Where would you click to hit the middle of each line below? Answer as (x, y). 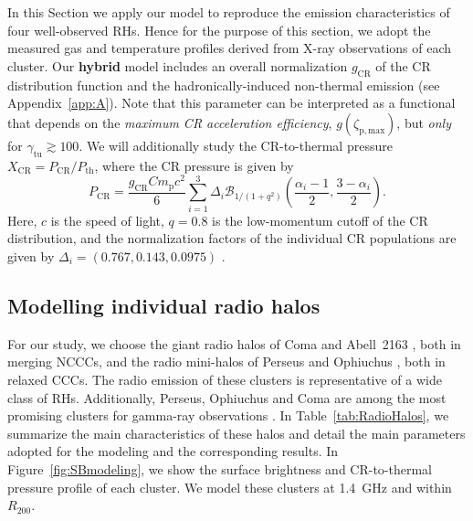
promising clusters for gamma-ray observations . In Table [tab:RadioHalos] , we (228, 415)
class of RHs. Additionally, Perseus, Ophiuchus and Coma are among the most (227, 397)
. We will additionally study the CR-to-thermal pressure (236, 145)
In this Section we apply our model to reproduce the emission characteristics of (229, 12)
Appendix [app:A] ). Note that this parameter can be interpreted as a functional (231, 103)
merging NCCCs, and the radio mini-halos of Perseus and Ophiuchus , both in (226, 362)
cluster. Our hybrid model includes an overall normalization (178, 65)
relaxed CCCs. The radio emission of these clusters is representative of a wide (225, 379)
